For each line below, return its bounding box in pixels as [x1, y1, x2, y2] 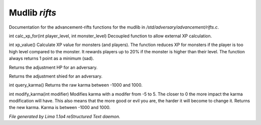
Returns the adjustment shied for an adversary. [9, 73, 102, 79]
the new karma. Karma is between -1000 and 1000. [9, 105, 111, 110]
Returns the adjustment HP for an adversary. [9, 64, 98, 70]
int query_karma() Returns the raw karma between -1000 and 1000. [9, 82, 143, 88]
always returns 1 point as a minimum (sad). [9, 56, 94, 62]
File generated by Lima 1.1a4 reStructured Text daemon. [9, 113, 120, 119]
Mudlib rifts [9, 7, 57, 18]
